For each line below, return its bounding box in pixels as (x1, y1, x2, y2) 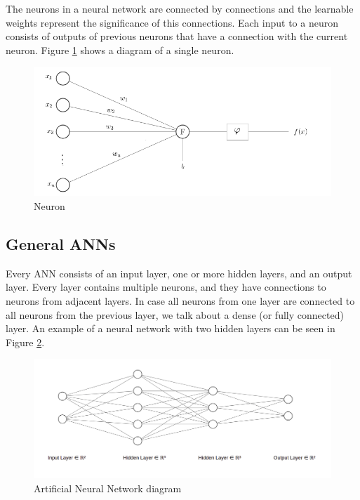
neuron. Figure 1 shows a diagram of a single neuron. (6, 42, 234, 57)
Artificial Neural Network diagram (34, 481, 182, 496)
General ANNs (6, 232, 116, 254)
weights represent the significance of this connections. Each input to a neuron (6, 15, 338, 29)
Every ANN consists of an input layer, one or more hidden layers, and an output (6, 265, 352, 280)
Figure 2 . (6, 334, 45, 349)
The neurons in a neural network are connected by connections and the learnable (6, 1, 354, 15)
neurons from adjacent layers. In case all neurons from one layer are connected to (6, 293, 355, 308)
